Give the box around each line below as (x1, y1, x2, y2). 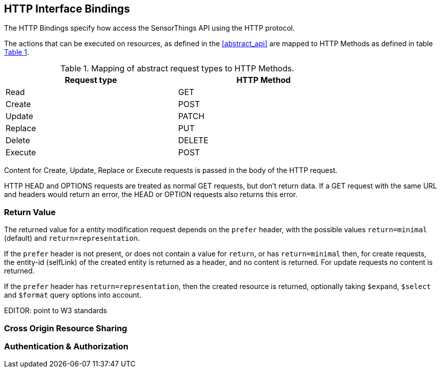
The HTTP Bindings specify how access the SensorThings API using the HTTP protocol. (4, 24, 295, 33)
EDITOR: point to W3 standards (4, 306, 107, 315)
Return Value (4, 207, 56, 217)
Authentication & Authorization (4, 341, 128, 351)
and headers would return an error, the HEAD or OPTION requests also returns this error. (4, 190, 298, 199)
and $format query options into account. (4, 291, 141, 300)
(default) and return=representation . (4, 234, 140, 243)
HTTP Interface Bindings (4, 3, 130, 15)
